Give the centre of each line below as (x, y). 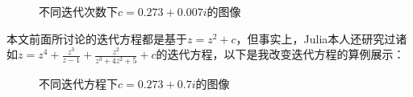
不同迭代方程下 (78, 83)
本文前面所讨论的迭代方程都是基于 (97, 38)
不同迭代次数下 (78, 11)
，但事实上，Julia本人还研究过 (316, 38)
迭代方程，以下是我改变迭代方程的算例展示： (286, 54)
